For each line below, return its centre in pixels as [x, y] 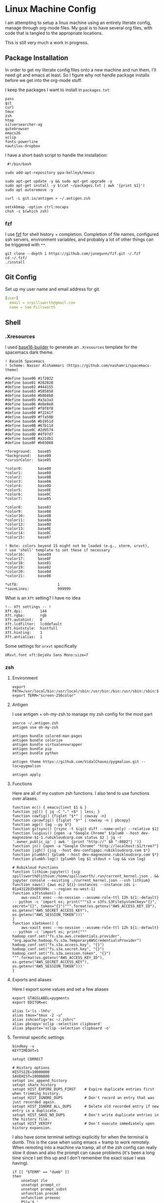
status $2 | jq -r [103, 837]
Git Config [21, 277]
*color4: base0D [28, 486]
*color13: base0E [28, 529]
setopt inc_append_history [40, 1081]
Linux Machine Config [51, 9]
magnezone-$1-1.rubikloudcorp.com [47, 837]
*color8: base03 [28, 507]
